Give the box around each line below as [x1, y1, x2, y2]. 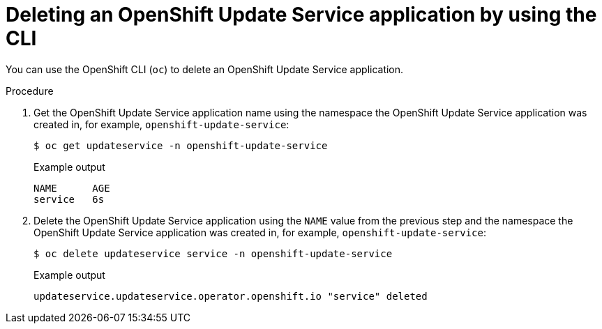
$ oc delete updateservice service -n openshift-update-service [33, 247, 393, 259]
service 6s [33, 193, 105, 205]
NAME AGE [33, 182, 110, 194]
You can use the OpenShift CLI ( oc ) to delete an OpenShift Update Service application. [6, 63, 404, 75]
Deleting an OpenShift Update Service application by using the [6, 3, 597, 26]
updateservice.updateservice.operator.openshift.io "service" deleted [33, 290, 428, 302]
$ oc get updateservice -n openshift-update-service [33, 139, 328, 151]
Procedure [6, 84, 54, 97]
